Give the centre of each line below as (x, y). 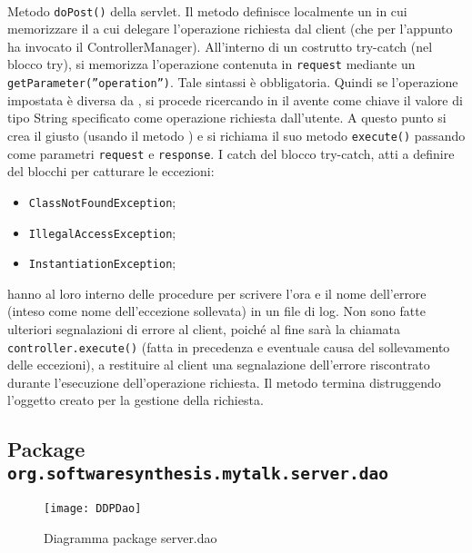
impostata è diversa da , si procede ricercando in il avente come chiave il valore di (235, 99)
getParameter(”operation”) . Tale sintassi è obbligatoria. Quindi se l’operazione (233, 82)
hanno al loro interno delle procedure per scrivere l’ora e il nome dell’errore (217, 293)
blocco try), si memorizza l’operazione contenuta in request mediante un (211, 64)
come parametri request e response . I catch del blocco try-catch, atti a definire (231, 153)
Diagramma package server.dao (131, 537)
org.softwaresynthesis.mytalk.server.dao (198, 473)
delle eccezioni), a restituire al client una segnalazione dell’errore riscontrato (219, 365)
